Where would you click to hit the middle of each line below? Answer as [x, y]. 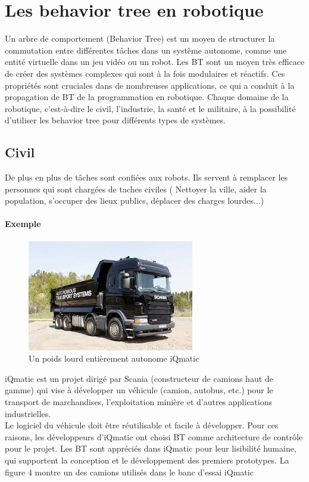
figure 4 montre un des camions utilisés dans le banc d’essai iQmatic [129, 472]
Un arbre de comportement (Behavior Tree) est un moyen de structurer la [140, 38]
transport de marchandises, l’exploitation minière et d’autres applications [139, 402]
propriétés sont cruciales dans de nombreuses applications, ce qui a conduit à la [150, 85]
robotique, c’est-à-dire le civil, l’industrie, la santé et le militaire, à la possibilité [150, 108]
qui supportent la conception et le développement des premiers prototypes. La [147, 460]
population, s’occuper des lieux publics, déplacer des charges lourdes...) [135, 200]
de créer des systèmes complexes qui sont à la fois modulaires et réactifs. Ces [145, 73]
